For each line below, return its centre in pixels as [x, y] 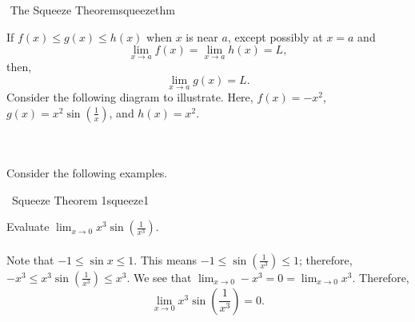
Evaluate [28, 227]
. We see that [159, 277]
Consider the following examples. [87, 173]
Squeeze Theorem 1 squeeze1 [80, 199]
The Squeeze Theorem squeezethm [92, 10]
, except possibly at [275, 36]
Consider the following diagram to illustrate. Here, [130, 97]
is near [202, 36]
